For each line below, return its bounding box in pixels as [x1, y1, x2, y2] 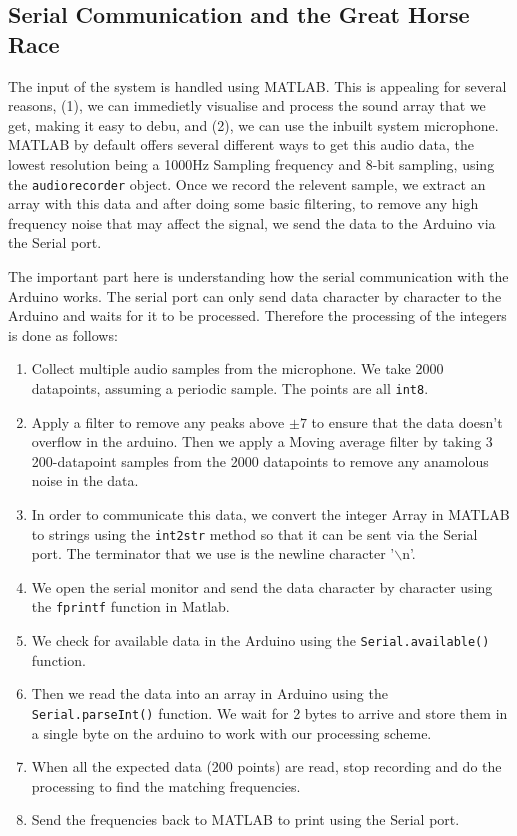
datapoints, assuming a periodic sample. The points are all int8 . [31, 377, 429, 398]
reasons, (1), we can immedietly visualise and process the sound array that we [8, 95, 486, 116]
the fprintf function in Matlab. [31, 596, 230, 617]
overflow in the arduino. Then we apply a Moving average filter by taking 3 [31, 431, 493, 452]
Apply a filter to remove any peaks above [31, 411, 285, 432]
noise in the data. [31, 470, 139, 491]
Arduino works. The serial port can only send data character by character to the [8, 285, 502, 306]
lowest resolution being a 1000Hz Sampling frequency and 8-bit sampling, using [8, 153, 495, 174]
